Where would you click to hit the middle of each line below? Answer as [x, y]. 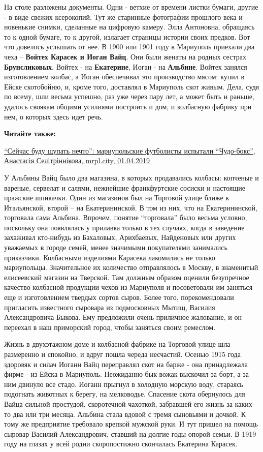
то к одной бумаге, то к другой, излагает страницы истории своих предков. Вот [127, 36]
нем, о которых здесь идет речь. [54, 116]
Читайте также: [30, 133]
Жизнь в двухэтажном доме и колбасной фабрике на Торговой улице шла [117, 344]
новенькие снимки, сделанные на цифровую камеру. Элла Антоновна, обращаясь [129, 27]
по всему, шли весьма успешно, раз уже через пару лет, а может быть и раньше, [129, 96]
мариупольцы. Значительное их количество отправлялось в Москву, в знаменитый [131, 267]
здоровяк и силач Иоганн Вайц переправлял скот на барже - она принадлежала [126, 364]
